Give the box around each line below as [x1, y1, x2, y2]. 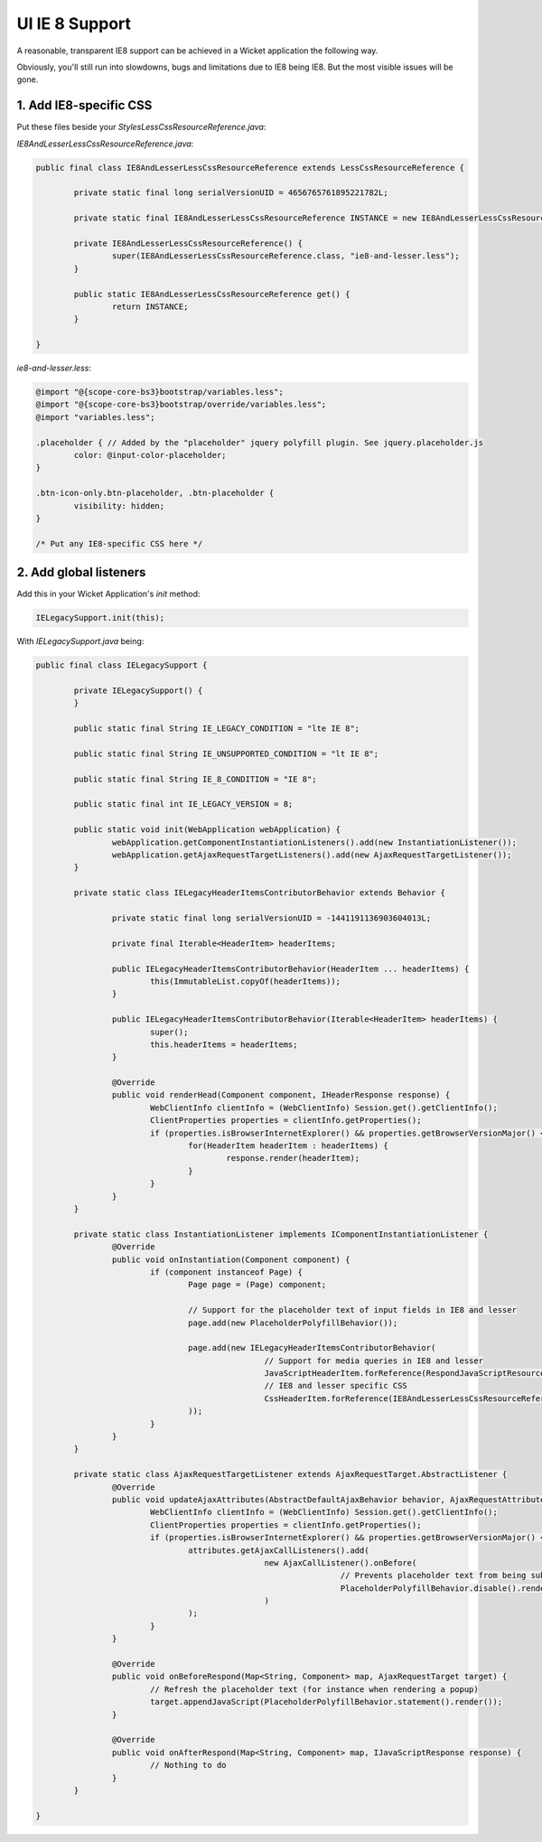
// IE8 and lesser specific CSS [264, 1380, 408, 1391]
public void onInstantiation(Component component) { [111, 1254, 350, 1265]
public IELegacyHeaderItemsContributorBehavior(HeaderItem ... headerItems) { [111, 963, 470, 974]
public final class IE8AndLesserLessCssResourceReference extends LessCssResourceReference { [35, 163, 465, 173]
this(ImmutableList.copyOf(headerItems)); [149, 976, 341, 986]
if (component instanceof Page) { [149, 1267, 303, 1277]
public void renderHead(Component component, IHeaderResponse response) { [111, 1089, 451, 1100]
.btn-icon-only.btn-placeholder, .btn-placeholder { [35, 488, 275, 499]
